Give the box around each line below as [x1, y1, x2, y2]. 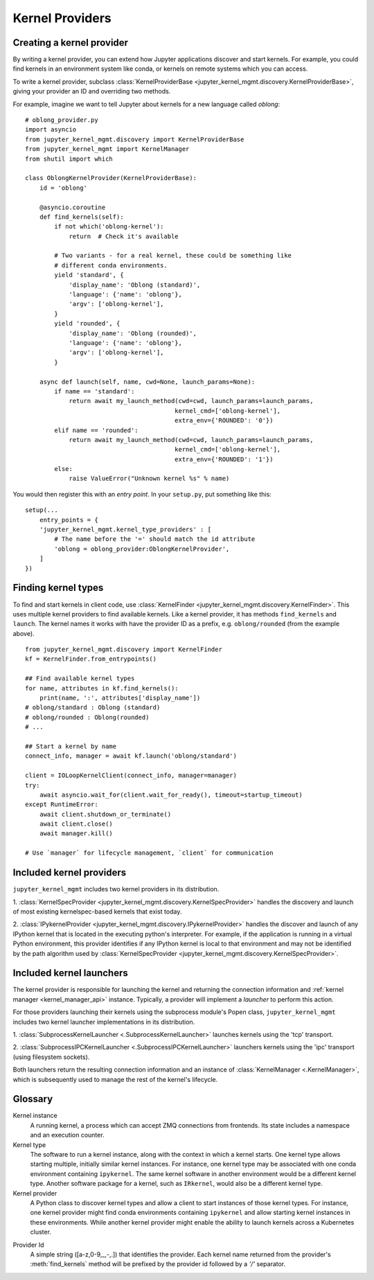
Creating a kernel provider [12, 37, 128, 48]
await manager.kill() [39, 830, 114, 837]
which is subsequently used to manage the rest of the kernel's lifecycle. [12, 1075, 218, 1083]
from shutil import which [25, 154, 114, 163]
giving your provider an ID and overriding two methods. [12, 87, 171, 96]
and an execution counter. [30, 1131, 105, 1139]
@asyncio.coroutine [39, 203, 106, 211]
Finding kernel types [12, 582, 104, 594]
